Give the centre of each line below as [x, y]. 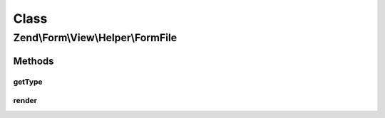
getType [28, 82]
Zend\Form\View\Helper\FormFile [95, 38]
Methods [34, 61]
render [25, 101]
